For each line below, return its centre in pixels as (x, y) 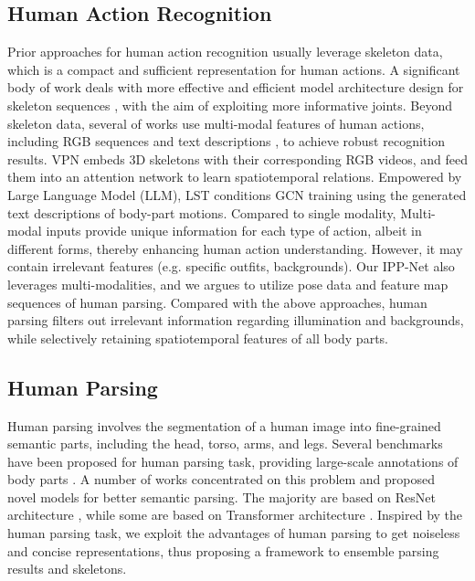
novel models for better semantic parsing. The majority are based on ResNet (222, 496)
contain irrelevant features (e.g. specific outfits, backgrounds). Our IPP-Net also (231, 266)
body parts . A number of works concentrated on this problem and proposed (222, 479)
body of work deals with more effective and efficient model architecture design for (236, 87)
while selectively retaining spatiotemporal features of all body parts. (198, 338)
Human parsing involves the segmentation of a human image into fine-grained (224, 425)
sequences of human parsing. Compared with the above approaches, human (217, 302)
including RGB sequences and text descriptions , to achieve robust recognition (226, 141)
